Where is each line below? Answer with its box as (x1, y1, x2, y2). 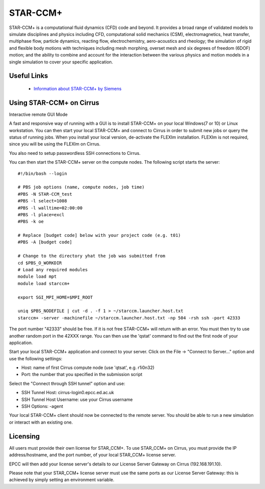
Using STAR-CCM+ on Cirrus (9, 98, 100, 107)
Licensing (9, 432, 40, 440)
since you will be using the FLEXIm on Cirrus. (9, 141, 101, 147)
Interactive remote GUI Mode (9, 111, 68, 117)
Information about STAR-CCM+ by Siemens (33, 86, 122, 91)
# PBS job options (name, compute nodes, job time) (18, 184, 145, 190)
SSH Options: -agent (21, 403, 63, 409)
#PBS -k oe (18, 219, 44, 225)
